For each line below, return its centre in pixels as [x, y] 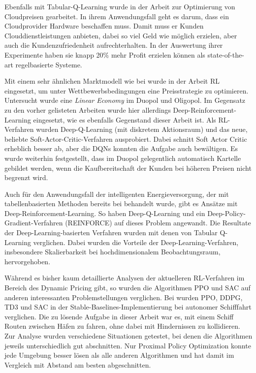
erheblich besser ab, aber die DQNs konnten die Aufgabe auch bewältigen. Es [121, 148]
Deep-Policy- [226, 213]
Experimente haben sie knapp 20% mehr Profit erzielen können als [105, 54]
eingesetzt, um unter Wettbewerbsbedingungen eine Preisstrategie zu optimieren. [127, 90]
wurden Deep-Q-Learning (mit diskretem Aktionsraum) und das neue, [142, 129]
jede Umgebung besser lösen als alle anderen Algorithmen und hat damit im [119, 355]
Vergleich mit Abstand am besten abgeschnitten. [78, 364]
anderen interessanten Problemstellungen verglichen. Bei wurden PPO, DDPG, [124, 297]
